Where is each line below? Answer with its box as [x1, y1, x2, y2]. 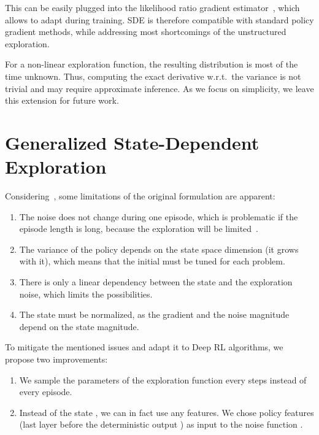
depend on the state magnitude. [19, 320, 139, 333]
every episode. [19, 385, 72, 398]
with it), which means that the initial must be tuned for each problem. [19, 255, 285, 268]
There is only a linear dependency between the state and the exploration [19, 275, 293, 288]
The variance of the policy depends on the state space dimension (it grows [19, 242, 299, 255]
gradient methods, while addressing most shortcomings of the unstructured [5, 25, 286, 38]
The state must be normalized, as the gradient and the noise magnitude [19, 308, 290, 321]
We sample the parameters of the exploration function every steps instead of [19, 373, 307, 386]
